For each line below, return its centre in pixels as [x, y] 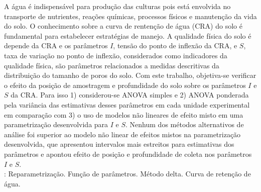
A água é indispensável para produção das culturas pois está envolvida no [117, 6]
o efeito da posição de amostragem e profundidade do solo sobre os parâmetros [125, 85]
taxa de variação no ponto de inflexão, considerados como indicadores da [116, 55]
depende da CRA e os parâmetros [56, 45]
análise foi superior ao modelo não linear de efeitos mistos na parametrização [122, 134]
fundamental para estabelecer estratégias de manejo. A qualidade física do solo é [128, 35]
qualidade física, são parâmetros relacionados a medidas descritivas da [112, 65]
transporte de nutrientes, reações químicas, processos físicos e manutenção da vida [130, 16]
